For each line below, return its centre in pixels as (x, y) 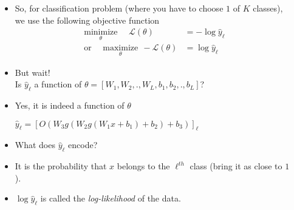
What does (35, 145)
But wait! (32, 72)
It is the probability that (61, 166)
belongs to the (143, 166)
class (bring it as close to (236, 166)
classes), (268, 8)
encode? (83, 145)
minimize (101, 32)
